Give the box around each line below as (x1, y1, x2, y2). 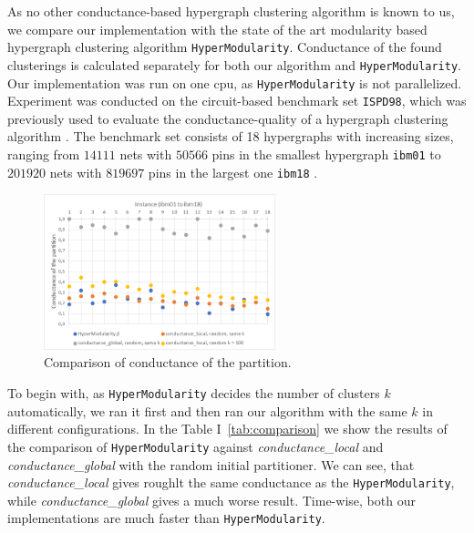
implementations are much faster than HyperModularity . (7, 508, 325, 528)
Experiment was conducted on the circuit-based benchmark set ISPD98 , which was (7, 91, 467, 110)
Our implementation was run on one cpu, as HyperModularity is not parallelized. (7, 73, 462, 92)
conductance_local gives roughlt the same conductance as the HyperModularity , (7, 473, 455, 492)
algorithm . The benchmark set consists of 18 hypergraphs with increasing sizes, (7, 127, 454, 146)
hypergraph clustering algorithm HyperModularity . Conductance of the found (7, 37, 442, 56)
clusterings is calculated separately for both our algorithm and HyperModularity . (7, 55, 461, 74)
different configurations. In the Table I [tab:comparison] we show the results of (7, 419, 448, 438)
